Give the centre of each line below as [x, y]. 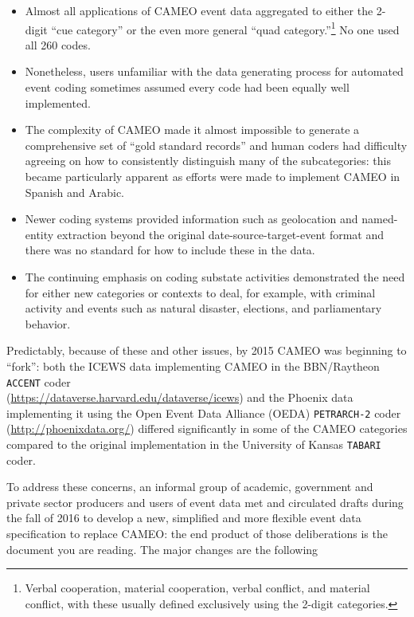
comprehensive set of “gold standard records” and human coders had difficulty [216, 145]
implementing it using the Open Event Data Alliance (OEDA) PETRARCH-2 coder [204, 413]
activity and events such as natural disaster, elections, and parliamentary [203, 308]
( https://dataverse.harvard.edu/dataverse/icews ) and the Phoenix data [180, 397]
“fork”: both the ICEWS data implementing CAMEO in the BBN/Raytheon [193, 365]
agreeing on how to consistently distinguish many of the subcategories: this [208, 161]
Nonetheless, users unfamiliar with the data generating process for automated [214, 71]
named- [380, 219]
